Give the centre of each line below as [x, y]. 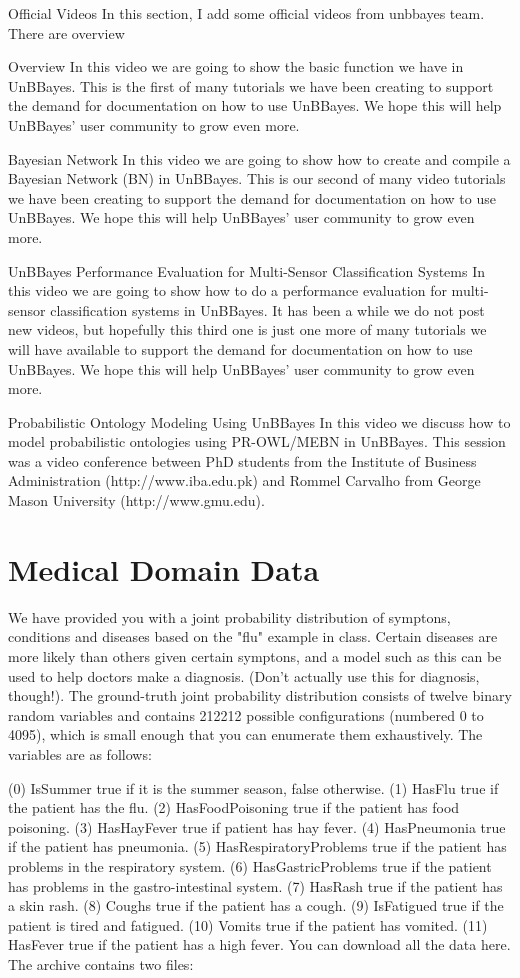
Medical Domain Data [164, 568]
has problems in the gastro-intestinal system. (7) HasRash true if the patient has [255, 885]
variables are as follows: [80, 753]
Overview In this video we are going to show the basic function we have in [236, 66]
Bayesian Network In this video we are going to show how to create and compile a [259, 158]
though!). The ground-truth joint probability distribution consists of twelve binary [260, 695]
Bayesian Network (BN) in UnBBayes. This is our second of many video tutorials [257, 178]
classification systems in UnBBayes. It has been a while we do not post [267, 309]
